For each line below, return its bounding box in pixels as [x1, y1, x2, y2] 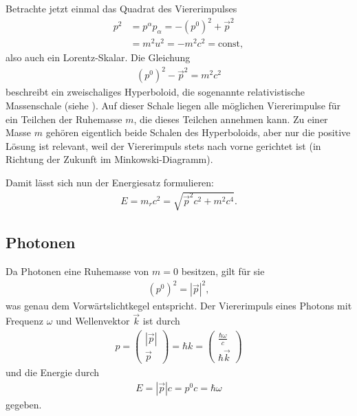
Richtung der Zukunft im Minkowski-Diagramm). [6, 152, 213, 166]
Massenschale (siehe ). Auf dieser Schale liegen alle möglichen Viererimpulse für [6, 98, 341, 112]
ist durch [142, 314, 180, 328]
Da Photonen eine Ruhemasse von [6, 264, 149, 278]
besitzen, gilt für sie [181, 264, 265, 278]
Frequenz [6, 314, 44, 328]
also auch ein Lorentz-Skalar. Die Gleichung [6, 50, 191, 65]
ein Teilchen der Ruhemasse [6, 111, 122, 126]
